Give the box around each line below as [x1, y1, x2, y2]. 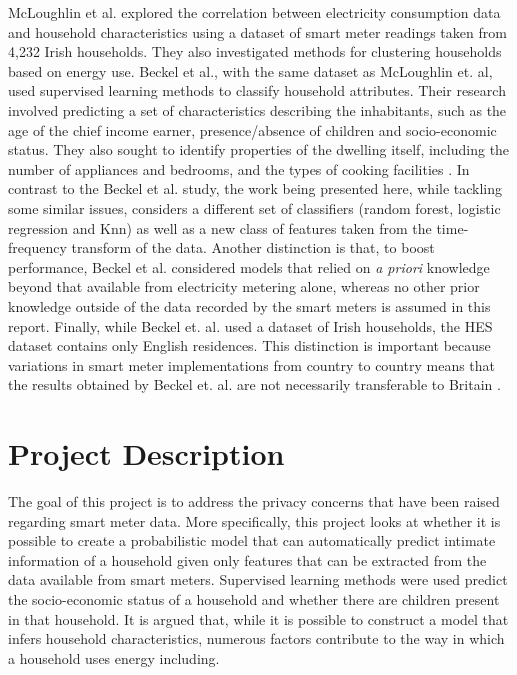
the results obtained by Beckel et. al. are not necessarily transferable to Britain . [8, 374, 501, 395]
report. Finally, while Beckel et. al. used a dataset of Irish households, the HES [8, 315, 493, 336]
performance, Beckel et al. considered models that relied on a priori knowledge [8, 256, 490, 277]
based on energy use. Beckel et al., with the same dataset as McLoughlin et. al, [8, 60, 493, 81]
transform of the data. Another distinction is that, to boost [71, 237, 435, 258]
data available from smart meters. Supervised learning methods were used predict [8, 569, 508, 590]
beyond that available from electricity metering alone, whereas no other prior [8, 276, 480, 297]
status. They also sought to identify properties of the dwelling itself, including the [8, 139, 510, 160]
